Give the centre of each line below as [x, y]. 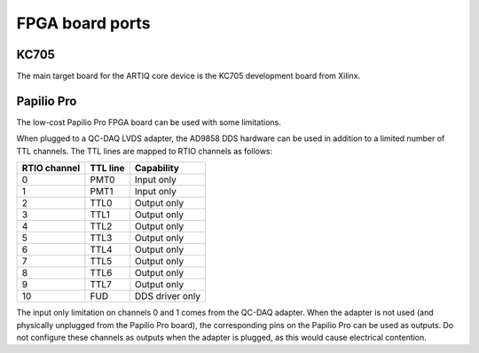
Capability [157, 169]
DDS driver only [168, 296]
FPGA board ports [83, 23]
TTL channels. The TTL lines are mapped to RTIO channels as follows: [145, 151]
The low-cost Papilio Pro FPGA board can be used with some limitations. [149, 122]
